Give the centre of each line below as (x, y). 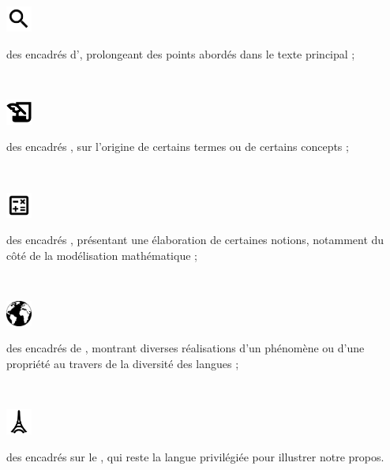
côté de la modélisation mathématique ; (102, 255)
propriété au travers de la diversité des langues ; (123, 364)
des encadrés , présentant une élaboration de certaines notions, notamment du (195, 240)
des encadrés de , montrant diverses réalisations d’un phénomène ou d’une (186, 348)
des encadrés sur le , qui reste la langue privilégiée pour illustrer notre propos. (195, 456)
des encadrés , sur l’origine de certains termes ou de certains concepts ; (178, 147)
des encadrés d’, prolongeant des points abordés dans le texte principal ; (181, 53)
